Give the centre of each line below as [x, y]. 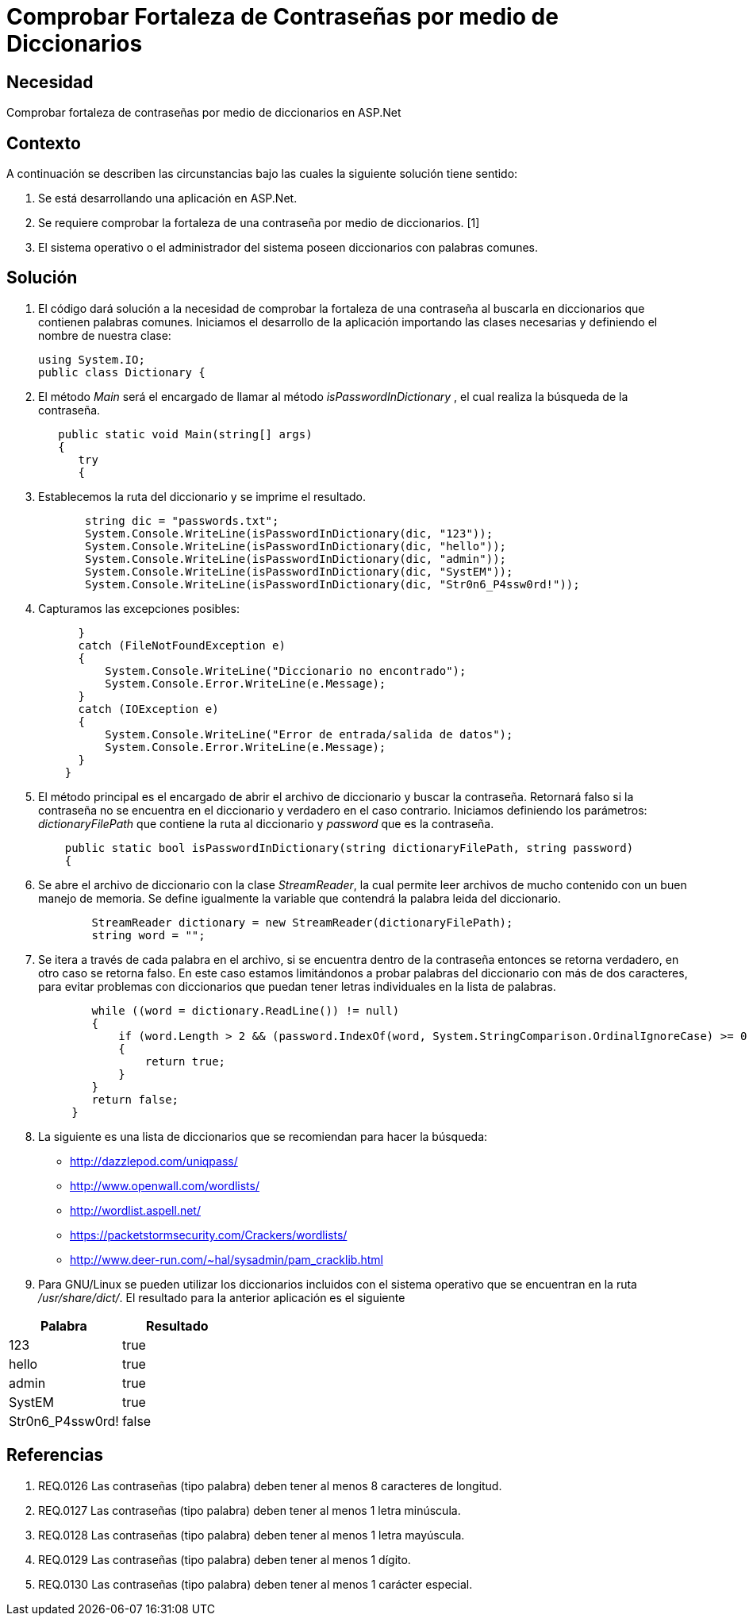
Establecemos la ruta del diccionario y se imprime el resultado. [202, 496]
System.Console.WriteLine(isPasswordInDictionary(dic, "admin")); [296, 559]
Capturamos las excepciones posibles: [139, 608]
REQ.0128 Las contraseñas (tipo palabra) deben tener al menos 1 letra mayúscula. [252, 1535]
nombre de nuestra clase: [105, 335]
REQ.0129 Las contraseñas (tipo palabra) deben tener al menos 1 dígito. [225, 1559]
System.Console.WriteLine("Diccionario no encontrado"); [286, 670]
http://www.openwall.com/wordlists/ [165, 1185]
